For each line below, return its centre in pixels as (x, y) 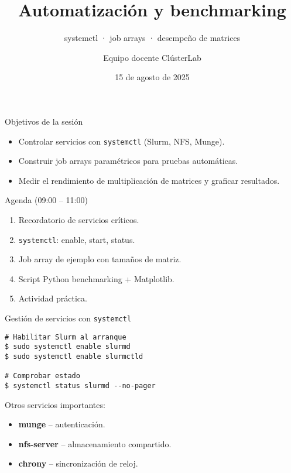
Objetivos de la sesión (44, 121)
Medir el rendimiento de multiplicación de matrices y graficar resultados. (149, 180)
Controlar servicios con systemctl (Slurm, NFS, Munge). (121, 141)
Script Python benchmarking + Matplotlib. (96, 278)
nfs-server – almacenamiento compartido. (95, 443)
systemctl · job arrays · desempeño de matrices (152, 38)
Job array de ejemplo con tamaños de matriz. (100, 259)
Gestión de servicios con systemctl (68, 318)
